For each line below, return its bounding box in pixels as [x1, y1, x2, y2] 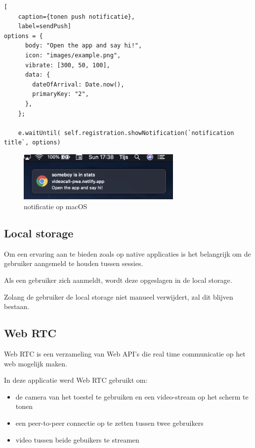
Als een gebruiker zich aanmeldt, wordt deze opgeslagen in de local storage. [4, 275, 232, 285]
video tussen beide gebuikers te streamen [15, 434, 139, 445]
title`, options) [4, 139, 61, 146]
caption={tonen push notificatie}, [18, 13, 135, 20]
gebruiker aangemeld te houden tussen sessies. [4, 258, 143, 269]
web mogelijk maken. [4, 358, 67, 368]
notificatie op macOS [24, 201, 87, 212]
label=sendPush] [18, 23, 72, 30]
